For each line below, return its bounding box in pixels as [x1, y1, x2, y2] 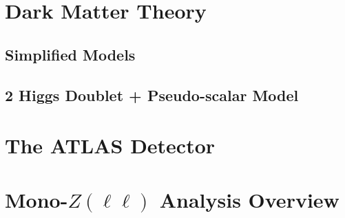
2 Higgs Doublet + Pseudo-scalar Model [5, 84, 299, 105]
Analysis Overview [159, 185, 339, 213]
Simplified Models [5, 43, 136, 65]
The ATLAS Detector [5, 131, 216, 160]
